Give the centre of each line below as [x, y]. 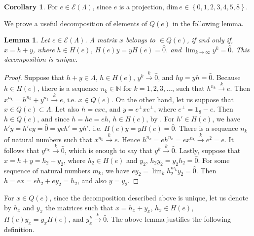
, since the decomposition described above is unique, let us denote [149, 198]
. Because [226, 77]
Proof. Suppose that [34, 77]
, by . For [160, 118]
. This [240, 49]
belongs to [141, 40]
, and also [92, 180]
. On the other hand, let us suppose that [172, 99]
